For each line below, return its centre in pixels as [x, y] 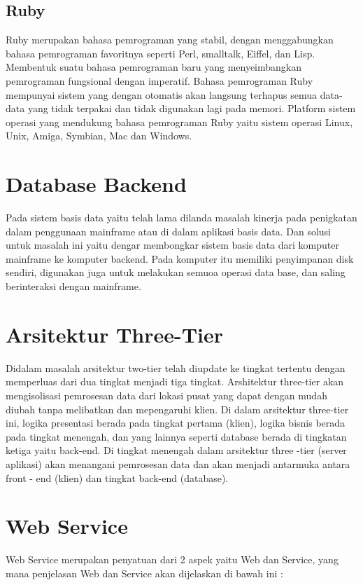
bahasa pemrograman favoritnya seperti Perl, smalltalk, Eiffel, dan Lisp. [161, 53]
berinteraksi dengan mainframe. [73, 286]
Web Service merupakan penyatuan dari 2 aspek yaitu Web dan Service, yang [172, 559]
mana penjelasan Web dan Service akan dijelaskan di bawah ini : [144, 573]
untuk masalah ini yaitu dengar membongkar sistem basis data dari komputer [172, 245]
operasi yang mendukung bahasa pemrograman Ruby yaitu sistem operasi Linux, [179, 122]
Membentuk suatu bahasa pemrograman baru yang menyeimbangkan [154, 67]
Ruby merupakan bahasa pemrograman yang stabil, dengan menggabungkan [170, 40]
